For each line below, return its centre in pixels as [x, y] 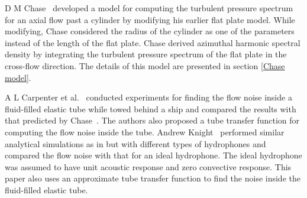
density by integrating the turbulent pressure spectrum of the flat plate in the [146, 54]
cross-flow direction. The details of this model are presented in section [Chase [145, 65]
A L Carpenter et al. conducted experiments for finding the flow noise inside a [148, 97]
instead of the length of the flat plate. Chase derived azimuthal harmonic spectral [153, 42]
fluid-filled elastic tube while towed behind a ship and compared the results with [151, 108]
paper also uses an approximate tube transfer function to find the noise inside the [153, 178]
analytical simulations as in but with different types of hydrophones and [135, 143]
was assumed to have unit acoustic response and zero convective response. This [148, 166]
